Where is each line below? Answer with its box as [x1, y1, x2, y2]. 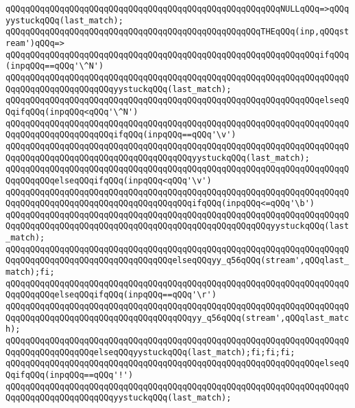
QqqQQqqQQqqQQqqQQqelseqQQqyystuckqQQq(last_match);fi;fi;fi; [5, 347, 295, 357]
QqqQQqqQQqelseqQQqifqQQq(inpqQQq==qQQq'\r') [5, 290, 217, 300]
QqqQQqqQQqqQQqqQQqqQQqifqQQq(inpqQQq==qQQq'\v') [5, 130, 236, 140]
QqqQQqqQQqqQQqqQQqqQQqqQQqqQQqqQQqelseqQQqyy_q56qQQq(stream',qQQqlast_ [5, 256, 350, 266]
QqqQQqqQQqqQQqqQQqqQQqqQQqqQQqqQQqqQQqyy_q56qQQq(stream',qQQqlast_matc [5, 313, 350, 323]
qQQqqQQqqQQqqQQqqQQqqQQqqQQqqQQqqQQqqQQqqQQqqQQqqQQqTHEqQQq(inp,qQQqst [5, 27, 350, 37]
